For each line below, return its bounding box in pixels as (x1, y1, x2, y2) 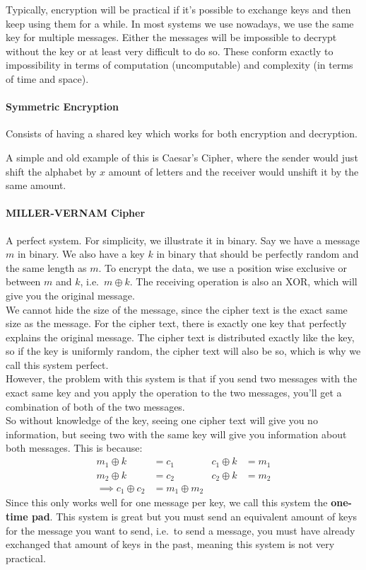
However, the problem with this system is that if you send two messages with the (6, 371, 358, 386)
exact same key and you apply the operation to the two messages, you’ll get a (6, 385, 342, 400)
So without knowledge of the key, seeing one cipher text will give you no (6, 413, 318, 428)
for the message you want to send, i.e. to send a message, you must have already (6, 523, 355, 537)
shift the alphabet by (6, 164, 97, 178)
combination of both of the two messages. (6, 399, 185, 414)
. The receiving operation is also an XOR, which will (129, 274, 358, 289)
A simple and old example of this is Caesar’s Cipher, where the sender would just (6, 149, 358, 164)
